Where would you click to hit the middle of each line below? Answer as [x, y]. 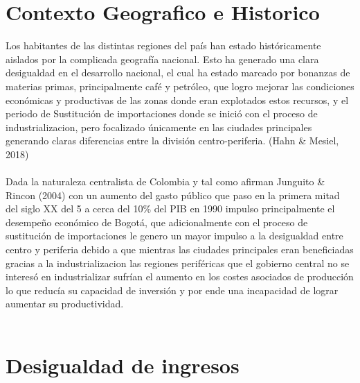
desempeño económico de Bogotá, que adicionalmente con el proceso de [157, 222]
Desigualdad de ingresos [123, 365]
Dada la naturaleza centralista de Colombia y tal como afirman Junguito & [165, 181]
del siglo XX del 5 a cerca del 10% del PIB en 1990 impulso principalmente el [170, 208]
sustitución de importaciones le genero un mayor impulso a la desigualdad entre [174, 236]
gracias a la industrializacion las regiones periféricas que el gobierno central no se [178, 263]
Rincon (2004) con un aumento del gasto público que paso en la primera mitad [173, 195]
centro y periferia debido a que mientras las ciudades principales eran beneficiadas [180, 249]
